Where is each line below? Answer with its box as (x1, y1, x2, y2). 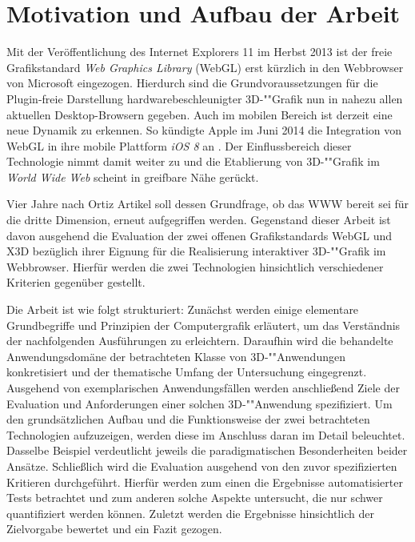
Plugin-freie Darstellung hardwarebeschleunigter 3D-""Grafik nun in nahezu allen (6, 90, 403, 106)
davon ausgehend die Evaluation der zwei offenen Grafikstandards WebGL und (6, 227, 393, 243)
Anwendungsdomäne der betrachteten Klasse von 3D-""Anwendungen (6, 347, 345, 364)
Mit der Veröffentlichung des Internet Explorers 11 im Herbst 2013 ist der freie (6, 43, 393, 60)
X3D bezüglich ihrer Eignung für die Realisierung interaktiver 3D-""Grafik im (6, 243, 386, 259)
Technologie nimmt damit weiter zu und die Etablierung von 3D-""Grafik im (6, 153, 380, 170)
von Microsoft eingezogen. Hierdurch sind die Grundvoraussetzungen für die (6, 74, 378, 91)
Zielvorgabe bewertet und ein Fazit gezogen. (6, 520, 222, 537)
